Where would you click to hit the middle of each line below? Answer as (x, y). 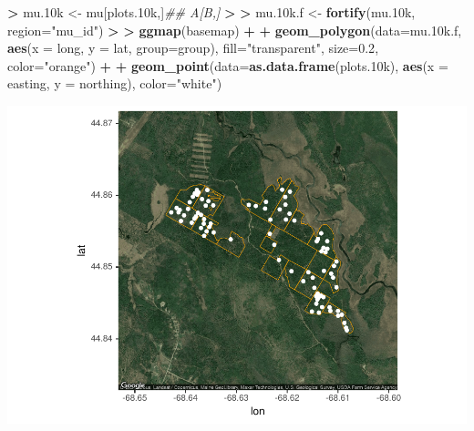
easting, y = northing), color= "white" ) (115, 83)
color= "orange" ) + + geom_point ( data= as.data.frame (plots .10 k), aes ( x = (228, 65)
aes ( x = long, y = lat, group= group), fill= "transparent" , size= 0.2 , (193, 48)
